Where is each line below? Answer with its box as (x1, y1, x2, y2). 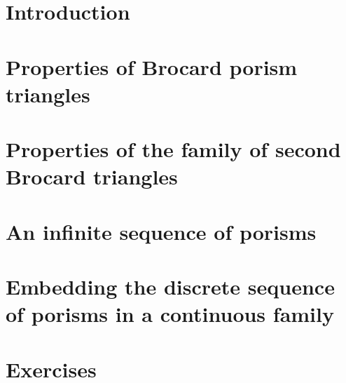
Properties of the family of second (6, 135, 341, 163)
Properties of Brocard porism (6, 52, 298, 81)
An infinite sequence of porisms (6, 217, 317, 246)
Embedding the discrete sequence (6, 272, 335, 301)
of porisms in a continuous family (6, 300, 334, 328)
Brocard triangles (6, 162, 178, 191)
